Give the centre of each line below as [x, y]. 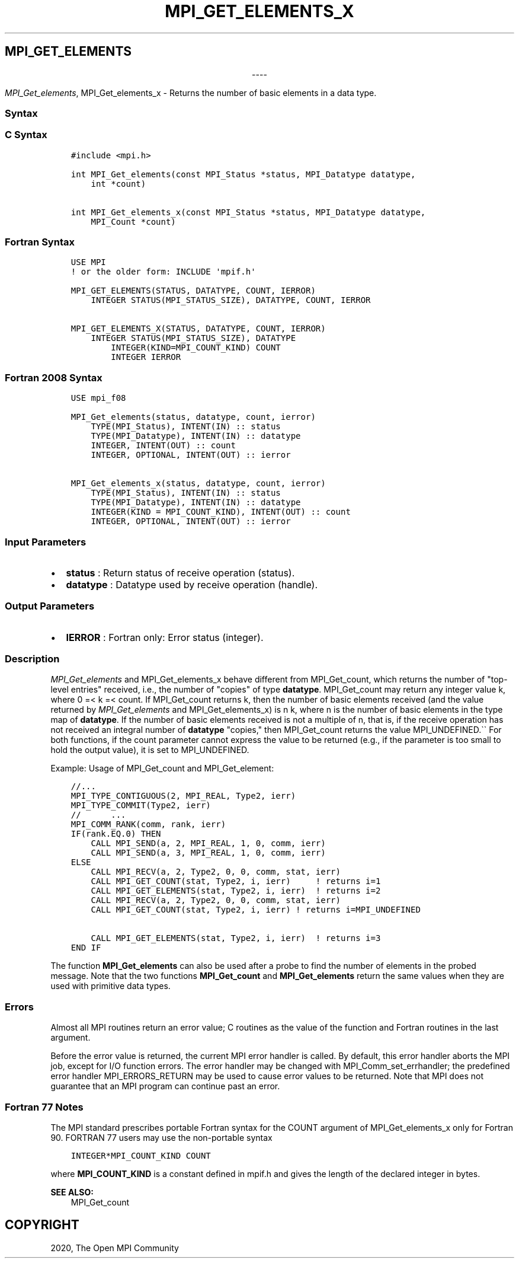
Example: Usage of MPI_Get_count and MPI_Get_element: [162, 768]
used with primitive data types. [110, 986]
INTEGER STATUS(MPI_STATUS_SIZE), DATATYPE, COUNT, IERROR [231, 300]
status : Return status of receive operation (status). [180, 573]
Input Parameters [46, 542]
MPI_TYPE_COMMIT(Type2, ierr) [141, 806]
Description [32, 659]
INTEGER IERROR [146, 357]
